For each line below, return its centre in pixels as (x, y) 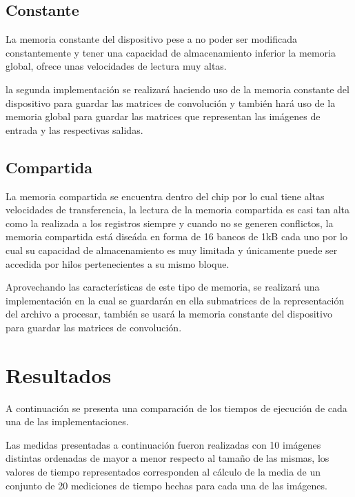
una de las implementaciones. (67, 421)
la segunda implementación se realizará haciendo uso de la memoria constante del (177, 89)
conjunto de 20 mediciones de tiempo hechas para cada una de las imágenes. (166, 485)
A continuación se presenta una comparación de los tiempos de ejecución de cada (176, 408)
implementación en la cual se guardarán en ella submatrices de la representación (175, 300)
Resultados (59, 374)
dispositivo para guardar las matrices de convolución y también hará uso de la (171, 103)
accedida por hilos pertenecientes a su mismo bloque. (118, 263)
